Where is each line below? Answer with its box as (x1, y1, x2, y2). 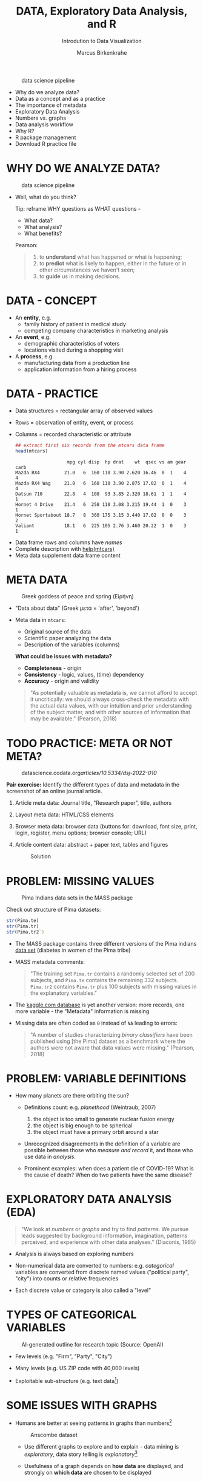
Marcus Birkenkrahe (76, 49, 127, 56)
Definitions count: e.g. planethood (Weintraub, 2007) (24, 1104, 156, 1111)
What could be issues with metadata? (15, 653, 112, 660)
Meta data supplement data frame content (15, 551, 121, 559)
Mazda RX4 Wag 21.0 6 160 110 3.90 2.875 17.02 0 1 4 (15, 480, 187, 487)
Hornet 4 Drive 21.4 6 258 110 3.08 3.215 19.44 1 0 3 (15, 501, 187, 508)
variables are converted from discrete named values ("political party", (15, 1268, 190, 1275)
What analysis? (24, 223, 62, 230)
